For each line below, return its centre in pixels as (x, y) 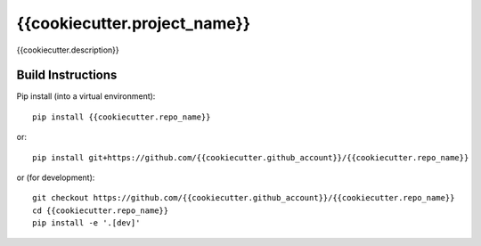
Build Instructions (67, 75)
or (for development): (56, 177)
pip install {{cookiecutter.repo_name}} (122, 117)
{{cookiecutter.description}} (68, 50)
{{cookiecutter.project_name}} (134, 23)
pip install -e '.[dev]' (86, 223)
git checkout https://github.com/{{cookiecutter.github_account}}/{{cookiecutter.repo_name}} (244, 198)
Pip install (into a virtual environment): (86, 96)
